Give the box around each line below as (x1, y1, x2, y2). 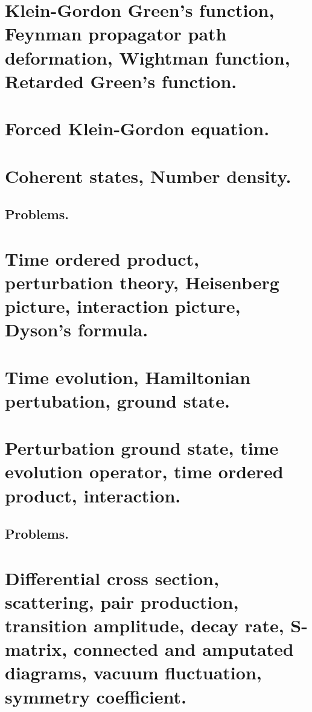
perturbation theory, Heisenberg (5, 269, 279, 294)
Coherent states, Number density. (5, 163, 291, 188)
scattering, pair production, (5, 589, 239, 614)
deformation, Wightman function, (5, 45, 290, 69)
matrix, (5, 637, 68, 661)
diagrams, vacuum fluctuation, (5, 660, 262, 685)
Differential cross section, (5, 565, 219, 590)
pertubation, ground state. (5, 388, 230, 412)
